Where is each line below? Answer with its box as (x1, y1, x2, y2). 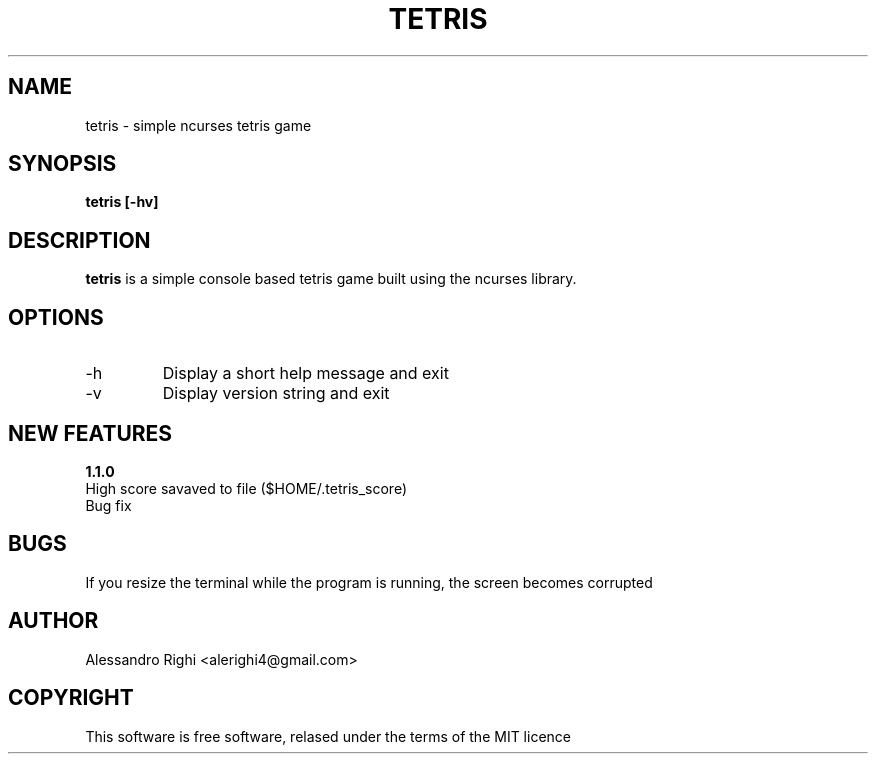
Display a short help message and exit (162, 363, 449, 384)
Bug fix (85, 496, 132, 514)
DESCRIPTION (8, 227, 151, 253)
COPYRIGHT (8, 685, 134, 711)
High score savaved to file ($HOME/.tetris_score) (85, 479, 407, 497)
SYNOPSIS (8, 151, 117, 177)
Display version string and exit (162, 383, 390, 404)
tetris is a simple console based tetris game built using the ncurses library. (85, 270, 577, 288)
